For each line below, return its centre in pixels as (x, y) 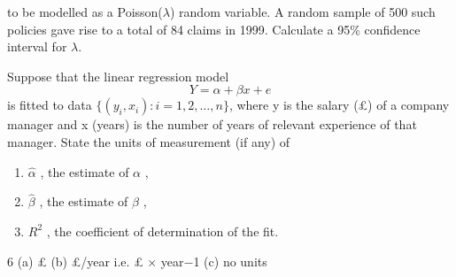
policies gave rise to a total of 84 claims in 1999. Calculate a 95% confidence (214, 29)
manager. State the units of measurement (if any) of (149, 141)
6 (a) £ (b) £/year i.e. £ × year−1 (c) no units (137, 261)
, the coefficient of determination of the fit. (162, 231)
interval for (37, 46)
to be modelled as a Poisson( (85, 12)
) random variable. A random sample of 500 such (302, 12)
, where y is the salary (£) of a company (339, 105)
